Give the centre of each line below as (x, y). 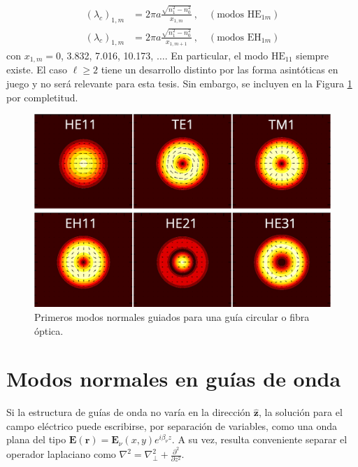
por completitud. (42, 97)
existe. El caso (37, 70)
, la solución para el (300, 412)
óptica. (49, 330)
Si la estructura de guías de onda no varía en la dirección (129, 412)
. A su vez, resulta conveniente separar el (259, 439)
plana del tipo (36, 439)
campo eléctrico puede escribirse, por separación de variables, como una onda (172, 425)
